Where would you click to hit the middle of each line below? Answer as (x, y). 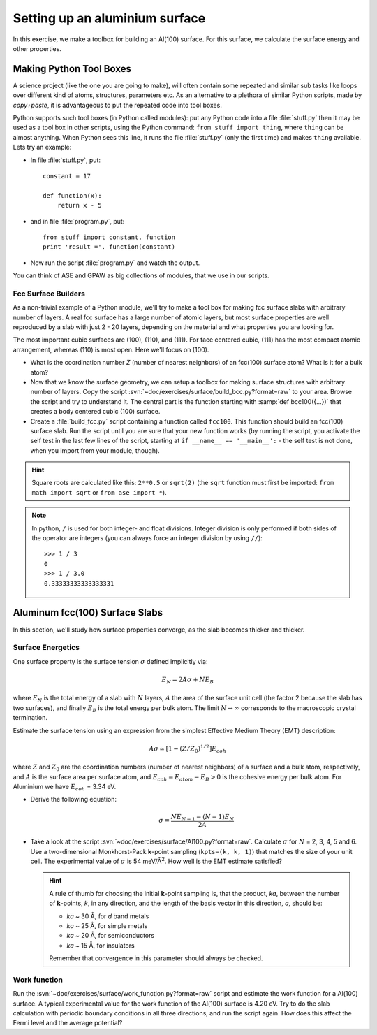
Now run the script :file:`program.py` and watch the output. (115, 263)
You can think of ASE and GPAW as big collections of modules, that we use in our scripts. (141, 275)
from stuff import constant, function (109, 237)
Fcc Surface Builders (49, 294)
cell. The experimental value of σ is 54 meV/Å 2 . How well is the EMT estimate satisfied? (156, 861)
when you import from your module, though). (95, 450)
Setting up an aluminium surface (109, 18)
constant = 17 (67, 176)
